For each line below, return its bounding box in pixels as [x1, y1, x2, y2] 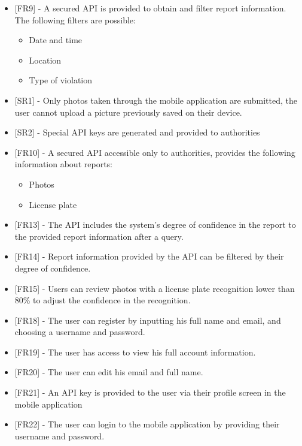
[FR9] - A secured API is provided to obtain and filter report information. [14, 2, 286, 14]
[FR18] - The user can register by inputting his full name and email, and [14, 314, 281, 326]
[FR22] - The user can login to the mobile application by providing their [14, 418, 280, 430]
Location [29, 53, 62, 66]
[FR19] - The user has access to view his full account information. [14, 345, 256, 358]
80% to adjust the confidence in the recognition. [14, 294, 191, 306]
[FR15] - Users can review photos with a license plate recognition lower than [14, 282, 295, 294]
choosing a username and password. [14, 326, 145, 338]
